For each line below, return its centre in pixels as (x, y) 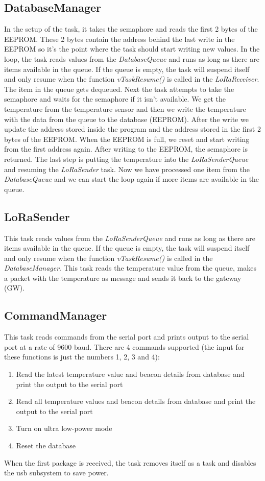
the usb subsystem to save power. (56, 473)
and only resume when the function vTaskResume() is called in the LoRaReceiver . (132, 79)
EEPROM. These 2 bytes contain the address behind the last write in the (119, 39)
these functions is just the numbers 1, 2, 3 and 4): (82, 357)
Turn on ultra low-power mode (64, 428)
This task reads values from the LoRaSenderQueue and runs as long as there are (130, 238)
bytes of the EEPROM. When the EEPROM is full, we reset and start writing (127, 139)
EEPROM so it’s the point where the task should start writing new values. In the (132, 49)
